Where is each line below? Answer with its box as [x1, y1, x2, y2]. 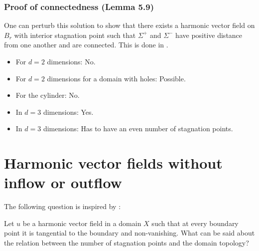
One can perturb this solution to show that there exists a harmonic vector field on [4, 20, 255, 30]
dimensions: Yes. [43, 106, 94, 117]
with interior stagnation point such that [14, 29, 136, 40]
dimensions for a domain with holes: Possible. [47, 73, 186, 83]
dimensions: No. [47, 56, 96, 66]
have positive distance [175, 29, 243, 40]
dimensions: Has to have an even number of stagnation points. [43, 123, 233, 134]
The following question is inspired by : [4, 201, 121, 212]
